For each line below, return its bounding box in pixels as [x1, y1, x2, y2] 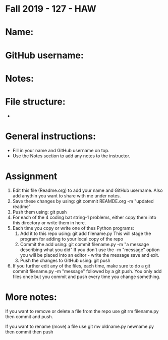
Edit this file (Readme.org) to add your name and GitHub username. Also [12, 187, 163, 193]
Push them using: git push [12, 209, 67, 215]
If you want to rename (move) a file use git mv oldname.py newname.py [5, 323, 154, 329]
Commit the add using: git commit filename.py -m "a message [20, 241, 149, 247]
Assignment [5, 171, 58, 182]
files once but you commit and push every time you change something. [12, 274, 160, 280]
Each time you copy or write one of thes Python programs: [12, 225, 135, 231]
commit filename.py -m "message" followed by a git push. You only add [12, 268, 162, 274]
